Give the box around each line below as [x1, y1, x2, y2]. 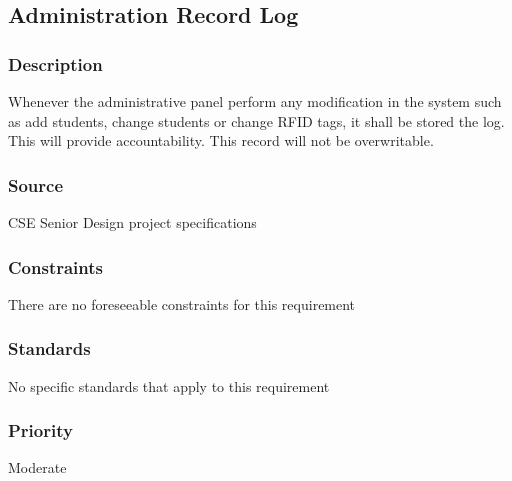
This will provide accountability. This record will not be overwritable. [8, 130, 434, 151]
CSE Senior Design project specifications [8, 212, 257, 232]
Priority [8, 418, 73, 443]
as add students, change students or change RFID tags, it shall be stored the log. [8, 110, 505, 131]
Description [8, 51, 103, 76]
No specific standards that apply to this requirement [8, 375, 330, 396]
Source [8, 172, 64, 197]
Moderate [8, 457, 67, 478]
